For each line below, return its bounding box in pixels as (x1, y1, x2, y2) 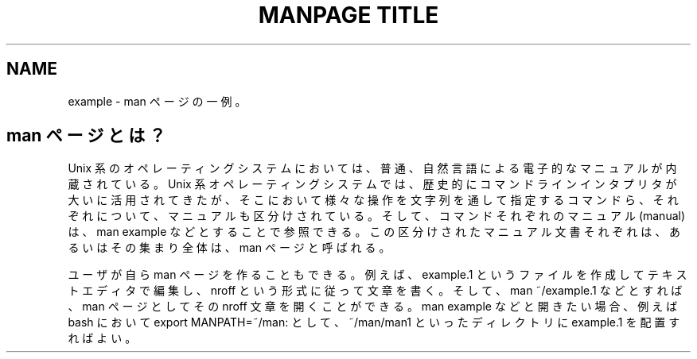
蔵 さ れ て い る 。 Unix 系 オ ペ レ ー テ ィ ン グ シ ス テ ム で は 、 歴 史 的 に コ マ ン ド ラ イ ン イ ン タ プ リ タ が (68, 177, 677, 191)
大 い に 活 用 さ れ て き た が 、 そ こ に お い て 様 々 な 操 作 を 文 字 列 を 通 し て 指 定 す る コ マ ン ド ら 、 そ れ (68, 193, 679, 207)
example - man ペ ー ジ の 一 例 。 (68, 94, 247, 108)
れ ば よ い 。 (68, 331, 137, 345)
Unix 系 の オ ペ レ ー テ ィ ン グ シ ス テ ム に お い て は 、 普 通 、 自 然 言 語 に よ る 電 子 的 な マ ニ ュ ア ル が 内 (68, 161, 677, 176)
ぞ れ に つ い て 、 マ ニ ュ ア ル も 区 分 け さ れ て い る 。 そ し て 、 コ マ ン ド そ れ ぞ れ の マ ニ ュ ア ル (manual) (68, 209, 686, 223)
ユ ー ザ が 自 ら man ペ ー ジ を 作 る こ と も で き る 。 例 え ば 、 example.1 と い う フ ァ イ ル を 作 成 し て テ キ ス (68, 268, 687, 282)
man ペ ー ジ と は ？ (6, 125, 166, 146)
